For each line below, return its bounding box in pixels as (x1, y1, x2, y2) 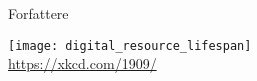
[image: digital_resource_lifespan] (8, 38, 252, 53)
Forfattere (8, 3, 69, 23)
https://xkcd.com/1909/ (8, 53, 157, 74)
